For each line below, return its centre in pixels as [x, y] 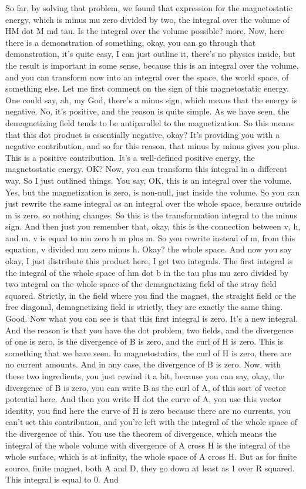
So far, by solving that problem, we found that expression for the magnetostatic [149, 8]
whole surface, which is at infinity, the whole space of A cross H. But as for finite [151, 456]
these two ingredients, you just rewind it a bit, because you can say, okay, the [145, 376]
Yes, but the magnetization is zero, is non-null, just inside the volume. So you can [153, 192]
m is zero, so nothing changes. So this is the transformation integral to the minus [151, 215]
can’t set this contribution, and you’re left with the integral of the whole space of [151, 422]
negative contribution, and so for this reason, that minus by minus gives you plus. [152, 146]
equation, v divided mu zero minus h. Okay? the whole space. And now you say [149, 249]
